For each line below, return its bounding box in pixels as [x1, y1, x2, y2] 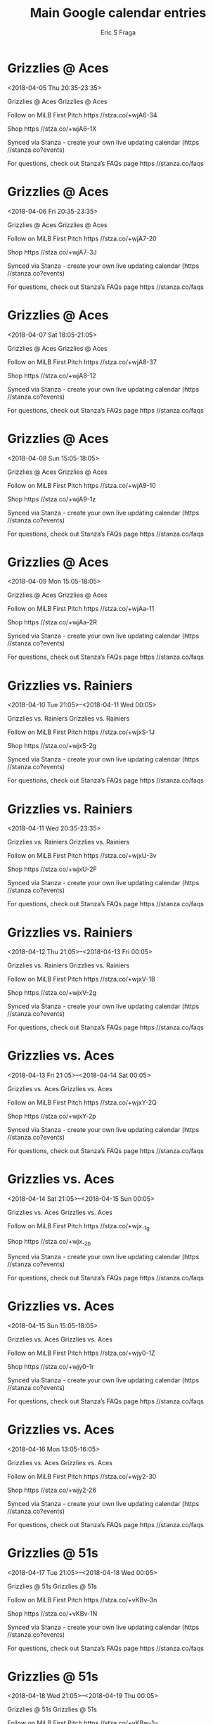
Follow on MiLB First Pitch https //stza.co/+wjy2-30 [7, 1472, 157, 1481]
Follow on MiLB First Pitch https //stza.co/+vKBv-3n [7, 1595, 157, 1604]
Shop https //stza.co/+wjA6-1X [7, 124, 97, 133]
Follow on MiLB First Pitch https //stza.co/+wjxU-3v [7, 851, 157, 860]
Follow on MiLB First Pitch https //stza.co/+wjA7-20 [7, 234, 157, 243]
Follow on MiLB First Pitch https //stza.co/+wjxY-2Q [7, 1098, 157, 1107]
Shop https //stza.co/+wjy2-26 [7, 1486, 97, 1494]
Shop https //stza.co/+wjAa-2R [7, 618, 97, 626]
